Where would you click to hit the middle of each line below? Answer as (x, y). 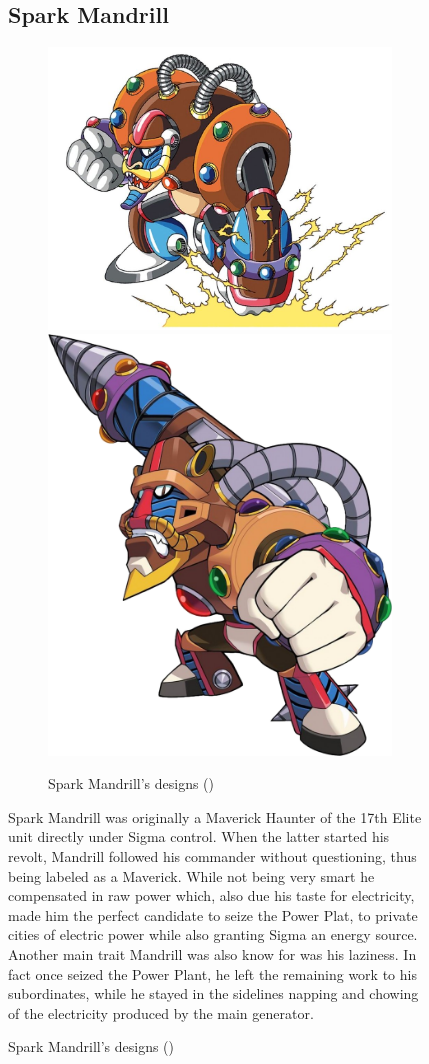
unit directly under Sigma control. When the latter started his (199, 836)
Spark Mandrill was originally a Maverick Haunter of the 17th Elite (215, 816)
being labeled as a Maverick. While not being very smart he (191, 875)
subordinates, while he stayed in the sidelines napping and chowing (213, 993)
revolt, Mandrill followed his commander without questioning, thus (212, 855)
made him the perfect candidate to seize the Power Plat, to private (213, 914)
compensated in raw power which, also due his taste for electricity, (211, 895)
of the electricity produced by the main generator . (161, 1012)
